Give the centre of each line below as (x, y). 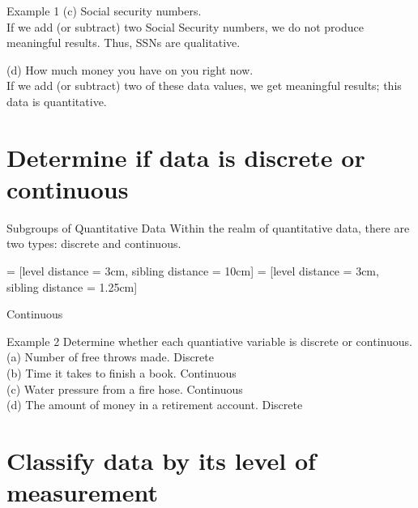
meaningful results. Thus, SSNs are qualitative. (124, 43)
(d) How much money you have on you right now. (130, 69)
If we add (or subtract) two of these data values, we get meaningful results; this (204, 85)
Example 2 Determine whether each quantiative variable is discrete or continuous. (209, 341)
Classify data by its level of (161, 460)
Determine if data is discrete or (186, 157)
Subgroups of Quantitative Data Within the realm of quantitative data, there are (208, 227)
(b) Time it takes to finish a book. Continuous (122, 373)
